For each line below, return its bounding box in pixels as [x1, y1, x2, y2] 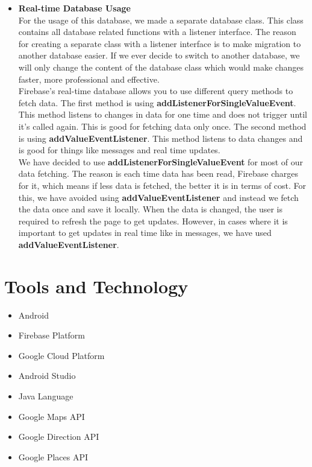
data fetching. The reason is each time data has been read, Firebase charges [18, 167, 299, 180]
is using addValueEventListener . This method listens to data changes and [18, 132, 303, 144]
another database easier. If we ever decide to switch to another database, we [18, 49, 300, 62]
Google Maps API [18, 410, 85, 422]
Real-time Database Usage [18, 2, 131, 14]
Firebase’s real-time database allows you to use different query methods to [18, 84, 293, 97]
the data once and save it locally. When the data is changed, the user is [18, 203, 283, 215]
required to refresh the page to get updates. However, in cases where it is [18, 214, 288, 227]
